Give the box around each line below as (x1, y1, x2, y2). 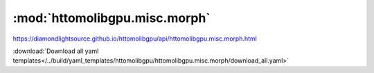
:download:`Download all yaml (12, 47, 99, 55)
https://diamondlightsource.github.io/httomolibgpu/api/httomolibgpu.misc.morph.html (12, 34, 258, 43)
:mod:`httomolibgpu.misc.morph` (12, 10, 211, 25)
